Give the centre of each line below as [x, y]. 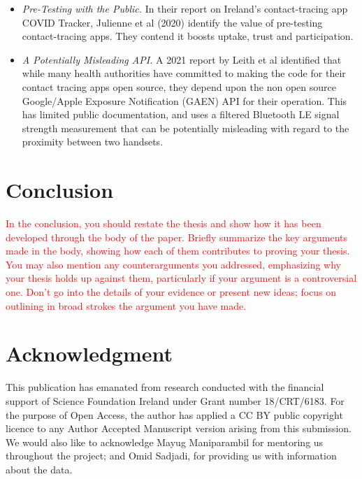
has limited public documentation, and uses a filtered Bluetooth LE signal [181, 114]
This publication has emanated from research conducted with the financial [165, 387]
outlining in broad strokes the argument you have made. [126, 305]
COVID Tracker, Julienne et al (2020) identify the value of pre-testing [172, 22]
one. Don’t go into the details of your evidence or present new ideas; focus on [171, 292]
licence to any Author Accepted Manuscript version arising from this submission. [179, 428]
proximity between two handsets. [93, 142]
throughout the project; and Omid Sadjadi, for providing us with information [171, 456]
